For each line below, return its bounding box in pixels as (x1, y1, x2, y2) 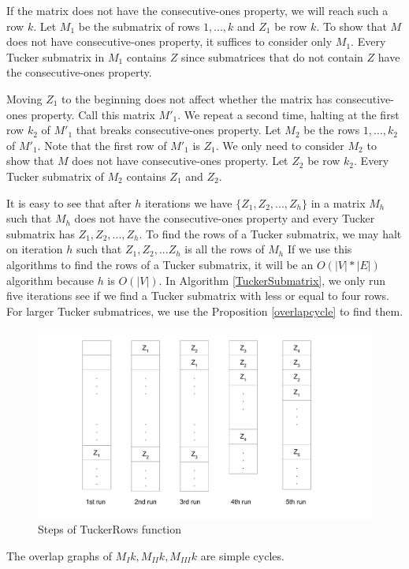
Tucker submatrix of (6, 167, 104, 184)
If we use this (287, 241, 352, 257)
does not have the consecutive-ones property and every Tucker (74, 210, 375, 226)
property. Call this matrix (31, 106, 155, 122)
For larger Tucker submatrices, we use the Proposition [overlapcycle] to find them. (6, 302, 403, 319)
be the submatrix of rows (78, 17, 200, 34)
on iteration (6, 241, 63, 257)
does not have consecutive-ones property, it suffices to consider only (6, 33, 333, 50)
